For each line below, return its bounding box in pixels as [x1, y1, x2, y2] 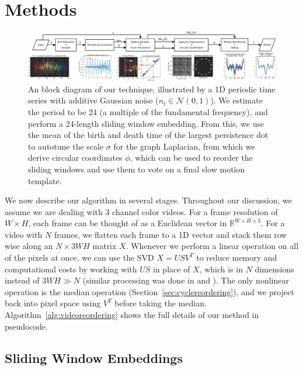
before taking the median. [114, 297, 207, 309]
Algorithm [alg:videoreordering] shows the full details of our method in [5, 309, 259, 321]
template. [28, 174, 62, 186]
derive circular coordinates [28, 151, 123, 164]
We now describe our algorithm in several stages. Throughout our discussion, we [5, 194, 292, 206]
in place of [153, 262, 190, 275]
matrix [92, 240, 117, 252]
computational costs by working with [5, 262, 137, 275]
